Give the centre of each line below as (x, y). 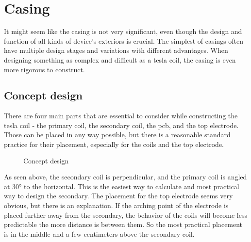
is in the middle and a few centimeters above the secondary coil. (99, 234)
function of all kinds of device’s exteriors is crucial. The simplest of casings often (124, 40)
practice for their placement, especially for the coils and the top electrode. (114, 144)
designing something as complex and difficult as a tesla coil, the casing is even (120, 59)
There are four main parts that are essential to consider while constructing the (121, 116)
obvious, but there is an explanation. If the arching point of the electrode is (116, 205)
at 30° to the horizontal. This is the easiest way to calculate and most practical (122, 186)
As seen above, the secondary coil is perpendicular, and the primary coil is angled (125, 177)
